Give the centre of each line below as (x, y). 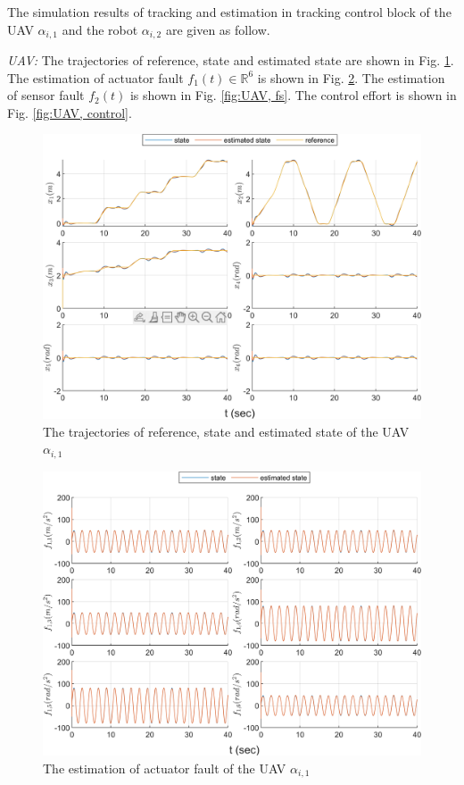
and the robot (100, 29)
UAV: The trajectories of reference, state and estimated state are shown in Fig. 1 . (231, 60)
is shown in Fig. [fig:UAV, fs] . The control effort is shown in (293, 95)
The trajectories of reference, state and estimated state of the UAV (226, 431)
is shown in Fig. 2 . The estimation (351, 77)
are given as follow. (218, 29)
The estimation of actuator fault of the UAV (165, 768)
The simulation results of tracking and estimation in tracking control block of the (229, 12)
